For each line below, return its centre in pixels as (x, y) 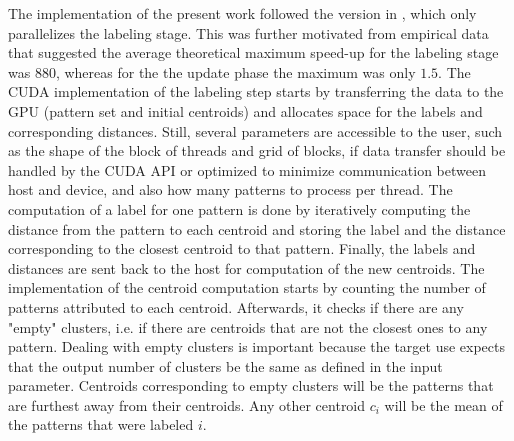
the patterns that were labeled (101, 424)
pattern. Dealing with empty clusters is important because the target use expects (256, 346)
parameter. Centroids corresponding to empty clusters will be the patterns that (251, 385)
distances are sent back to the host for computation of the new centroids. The (246, 267)
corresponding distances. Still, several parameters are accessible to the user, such (255, 130)
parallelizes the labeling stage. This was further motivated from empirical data (248, 32)
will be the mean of (443, 404)
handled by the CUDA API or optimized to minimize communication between (247, 169)
